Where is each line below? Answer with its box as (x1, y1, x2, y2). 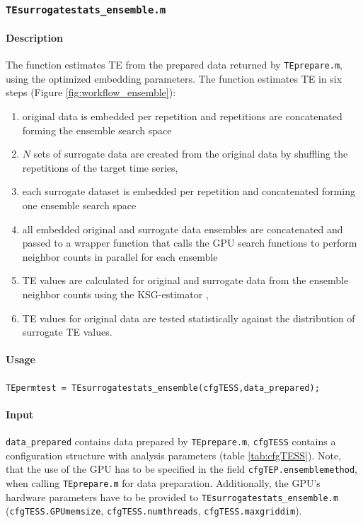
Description (6, 30, 64, 45)
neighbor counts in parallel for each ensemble (22, 249, 218, 264)
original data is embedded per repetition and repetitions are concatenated (22, 109, 342, 124)
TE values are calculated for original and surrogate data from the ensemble (22, 273, 349, 288)
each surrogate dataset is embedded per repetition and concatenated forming (22, 184, 355, 199)
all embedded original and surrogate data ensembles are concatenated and (22, 221, 343, 236)
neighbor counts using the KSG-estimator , (22, 286, 209, 301)
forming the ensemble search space (22, 122, 172, 137)
